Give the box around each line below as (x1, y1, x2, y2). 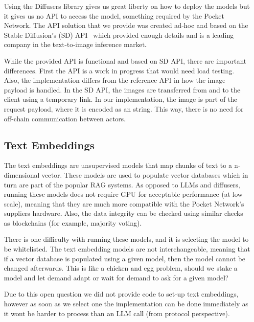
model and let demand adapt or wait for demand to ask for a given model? (4, 272, 229, 282)
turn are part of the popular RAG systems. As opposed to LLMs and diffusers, (4, 179, 240, 189)
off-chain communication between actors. (4, 113, 126, 123)
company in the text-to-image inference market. (4, 39, 147, 49)
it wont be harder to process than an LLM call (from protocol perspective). (4, 308, 230, 318)
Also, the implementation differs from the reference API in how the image (4, 75, 226, 85)
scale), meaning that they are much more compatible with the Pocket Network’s (4, 198, 244, 208)
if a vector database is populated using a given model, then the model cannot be (4, 253, 245, 263)
